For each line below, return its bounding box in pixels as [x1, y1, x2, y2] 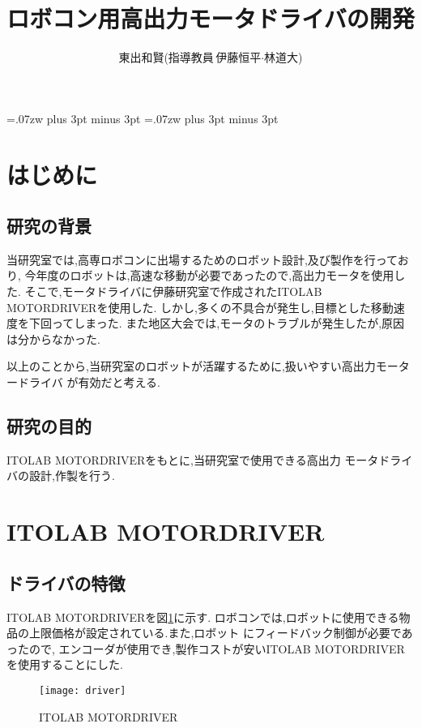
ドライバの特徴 [6, 570, 126, 595]
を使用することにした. [6, 656, 123, 673]
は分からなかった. [6, 330, 100, 347]
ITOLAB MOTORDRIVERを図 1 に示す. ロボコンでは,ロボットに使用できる [6, 608, 399, 625]
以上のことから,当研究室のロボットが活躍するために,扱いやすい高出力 [6, 358, 376, 375]
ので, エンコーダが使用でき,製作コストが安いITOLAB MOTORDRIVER [28, 640, 405, 657]
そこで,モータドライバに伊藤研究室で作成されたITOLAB [24, 283, 322, 300]
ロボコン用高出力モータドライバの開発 [6, 2, 415, 35]
